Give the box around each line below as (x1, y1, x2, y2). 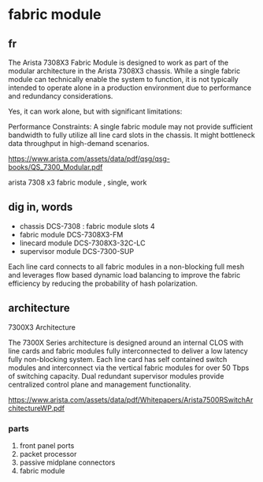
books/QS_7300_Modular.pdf (8, 163, 103, 171)
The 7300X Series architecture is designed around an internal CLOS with (8, 338, 244, 347)
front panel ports (19, 440, 75, 450)
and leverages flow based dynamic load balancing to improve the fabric (8, 270, 241, 279)
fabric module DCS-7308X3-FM (19, 230, 124, 239)
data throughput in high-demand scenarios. (8, 139, 150, 148)
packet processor (19, 449, 77, 458)
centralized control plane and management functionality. (8, 379, 191, 389)
